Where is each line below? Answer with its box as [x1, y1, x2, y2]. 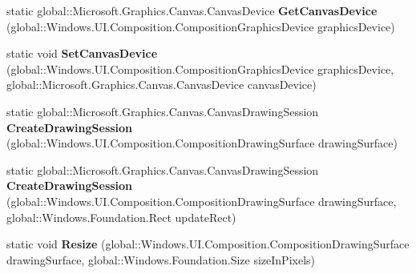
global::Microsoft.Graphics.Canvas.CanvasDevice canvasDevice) [6, 76, 317, 93]
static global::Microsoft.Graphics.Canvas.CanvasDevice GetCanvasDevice [6, 2, 378, 18]
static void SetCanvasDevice [6, 45, 158, 62]
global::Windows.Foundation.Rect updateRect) [6, 208, 236, 225]
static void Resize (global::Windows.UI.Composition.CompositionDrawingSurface [6, 236, 410, 252]
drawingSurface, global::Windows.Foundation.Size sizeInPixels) [6, 251, 315, 268]
